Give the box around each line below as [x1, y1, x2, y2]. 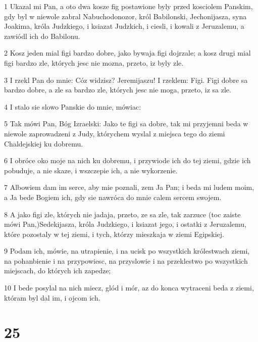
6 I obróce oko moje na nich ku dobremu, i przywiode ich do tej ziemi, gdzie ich [4, 155, 251, 166]
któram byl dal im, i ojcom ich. [4, 292, 100, 303]
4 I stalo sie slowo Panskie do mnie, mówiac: [4, 101, 141, 112]
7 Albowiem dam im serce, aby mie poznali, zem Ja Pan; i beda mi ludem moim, [4, 182, 254, 192]
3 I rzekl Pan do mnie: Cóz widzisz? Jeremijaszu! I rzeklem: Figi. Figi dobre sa [4, 74, 248, 85]
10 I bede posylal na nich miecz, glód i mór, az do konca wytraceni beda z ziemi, [4, 282, 254, 293]
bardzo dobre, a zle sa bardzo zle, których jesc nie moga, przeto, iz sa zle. [4, 84, 231, 95]
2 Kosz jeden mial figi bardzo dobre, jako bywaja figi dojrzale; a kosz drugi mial [4, 47, 251, 58]
